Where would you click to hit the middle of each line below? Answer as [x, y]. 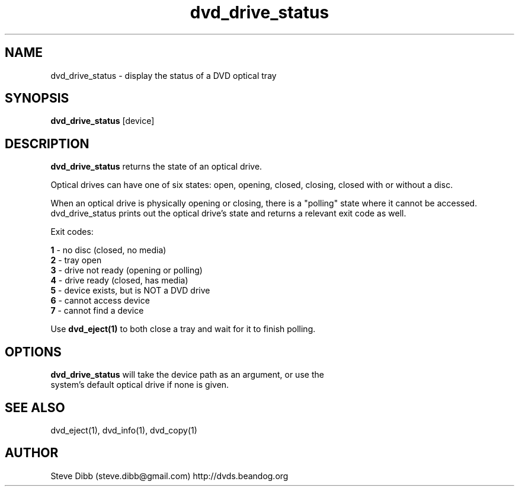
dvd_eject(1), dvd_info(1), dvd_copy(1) [124, 430]
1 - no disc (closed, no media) [108, 250]
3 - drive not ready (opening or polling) [126, 270]
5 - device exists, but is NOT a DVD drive [130, 291]
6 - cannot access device [100, 301]
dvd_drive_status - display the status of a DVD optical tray [164, 75]
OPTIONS [33, 352]
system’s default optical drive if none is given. [140, 385]
